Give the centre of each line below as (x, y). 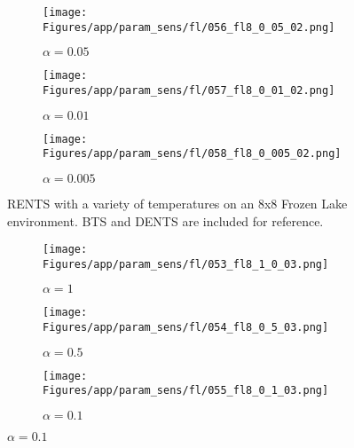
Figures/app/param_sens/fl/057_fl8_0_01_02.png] (189, 90)
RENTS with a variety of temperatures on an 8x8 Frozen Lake (177, 203)
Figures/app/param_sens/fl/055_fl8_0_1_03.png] (186, 391)
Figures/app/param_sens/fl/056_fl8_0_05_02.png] (189, 27)
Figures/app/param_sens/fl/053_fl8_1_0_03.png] (186, 264)
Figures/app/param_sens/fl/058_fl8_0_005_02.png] (192, 154)
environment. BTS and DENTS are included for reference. (165, 220)
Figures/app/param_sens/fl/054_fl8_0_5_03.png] (186, 328)
